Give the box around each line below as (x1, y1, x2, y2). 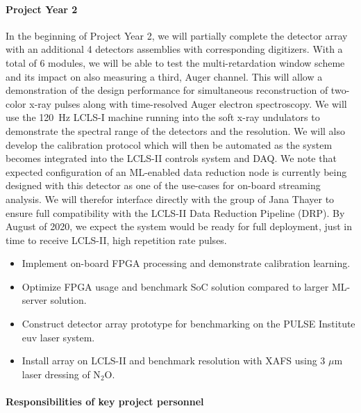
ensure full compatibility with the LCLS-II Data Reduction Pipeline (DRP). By (6, 205, 345, 220)
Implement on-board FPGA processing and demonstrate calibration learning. (22, 256, 351, 270)
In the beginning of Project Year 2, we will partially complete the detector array (6, 28, 348, 42)
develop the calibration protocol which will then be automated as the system (6, 137, 333, 152)
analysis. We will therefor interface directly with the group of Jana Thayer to (6, 191, 335, 206)
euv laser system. (22, 330, 95, 344)
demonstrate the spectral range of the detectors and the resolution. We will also (6, 123, 346, 138)
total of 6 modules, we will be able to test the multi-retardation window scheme (6, 55, 345, 70)
